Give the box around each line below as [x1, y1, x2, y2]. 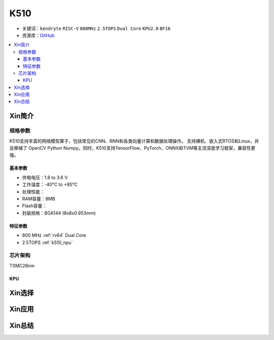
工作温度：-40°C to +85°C [22, 182, 78, 188]
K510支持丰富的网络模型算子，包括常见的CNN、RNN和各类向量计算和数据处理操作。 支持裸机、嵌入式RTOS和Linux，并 [9, 138, 259, 144]
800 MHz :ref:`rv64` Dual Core [22, 232, 86, 239]
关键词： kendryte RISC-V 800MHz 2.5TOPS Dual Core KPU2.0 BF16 [22, 25, 171, 31]
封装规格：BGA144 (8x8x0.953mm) [22, 210, 96, 216]
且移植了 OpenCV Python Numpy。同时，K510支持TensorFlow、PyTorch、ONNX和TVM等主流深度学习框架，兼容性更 [9, 145, 256, 151]
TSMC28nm [9, 262, 35, 268]
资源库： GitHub [22, 32, 55, 38]
